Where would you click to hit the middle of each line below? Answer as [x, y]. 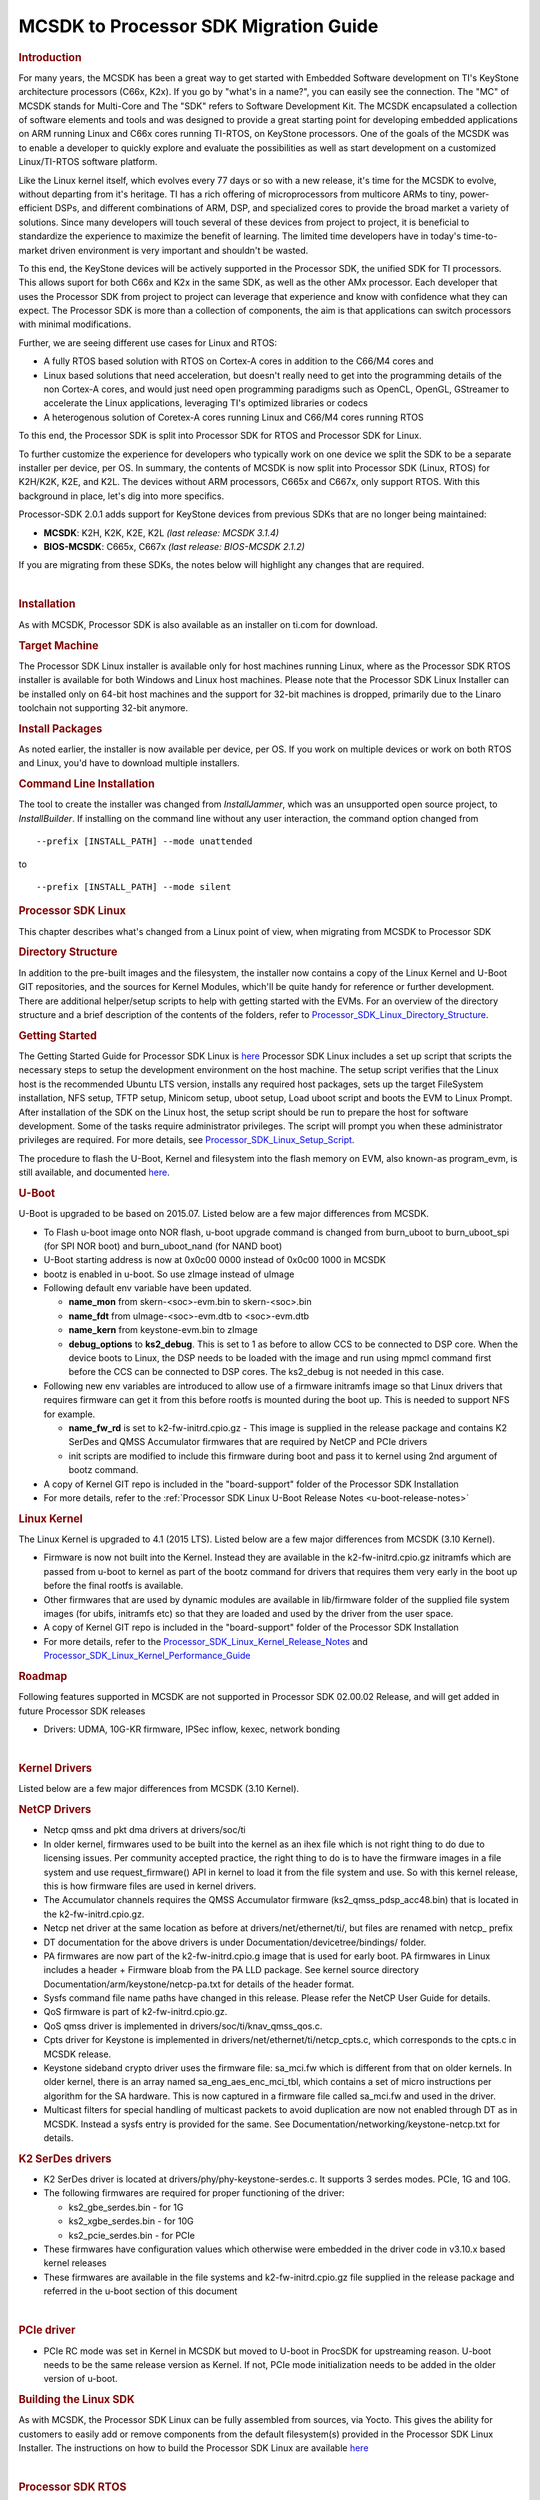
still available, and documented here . [94, 1172]
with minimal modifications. [75, 324]
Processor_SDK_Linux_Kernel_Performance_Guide [147, 1656]
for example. [69, 1414]
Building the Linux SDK [76, 2400]
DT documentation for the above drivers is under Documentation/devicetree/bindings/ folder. [235, 1942]
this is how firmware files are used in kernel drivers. [150, 1886]
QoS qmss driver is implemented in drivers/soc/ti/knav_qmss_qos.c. [183, 2026]
